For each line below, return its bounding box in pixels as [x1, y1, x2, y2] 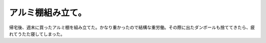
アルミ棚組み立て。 [9, 7, 87, 18]
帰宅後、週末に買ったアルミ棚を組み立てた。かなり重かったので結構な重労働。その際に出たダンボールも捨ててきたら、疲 [9, 24, 255, 30]
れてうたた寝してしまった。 [9, 31, 65, 37]
